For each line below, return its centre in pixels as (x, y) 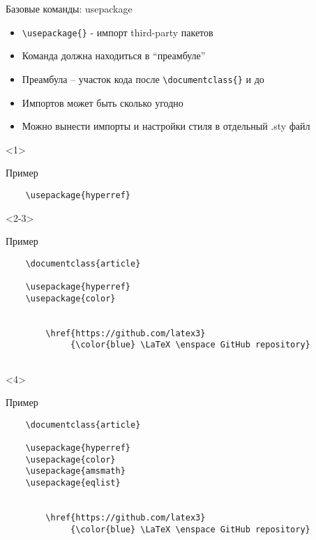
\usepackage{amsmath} (75, 471)
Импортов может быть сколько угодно (103, 102)
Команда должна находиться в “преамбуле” (114, 55)
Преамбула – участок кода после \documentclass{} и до (143, 78)
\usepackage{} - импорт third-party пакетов (118, 32)
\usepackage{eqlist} (73, 483)
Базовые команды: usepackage (69, 8)
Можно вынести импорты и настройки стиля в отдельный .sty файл (166, 126)
